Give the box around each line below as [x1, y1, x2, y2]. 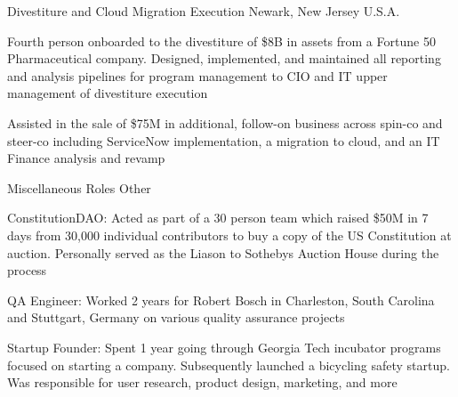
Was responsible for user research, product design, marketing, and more [7, 373, 398, 392]
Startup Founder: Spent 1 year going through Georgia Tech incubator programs [7, 337, 441, 356]
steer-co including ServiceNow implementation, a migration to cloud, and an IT [7, 131, 440, 150]
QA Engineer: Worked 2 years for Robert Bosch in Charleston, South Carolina [7, 290, 435, 309]
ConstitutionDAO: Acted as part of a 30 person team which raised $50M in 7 [7, 208, 429, 227]
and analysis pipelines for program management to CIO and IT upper [7, 66, 388, 85]
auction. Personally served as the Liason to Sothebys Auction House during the [7, 243, 439, 262]
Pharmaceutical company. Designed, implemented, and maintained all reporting [7, 49, 441, 68]
